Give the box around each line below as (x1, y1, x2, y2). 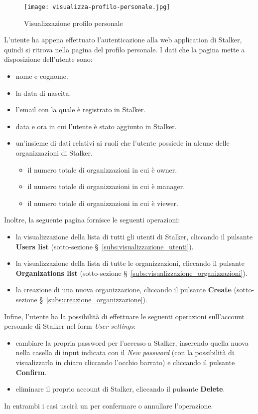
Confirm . (15, 367, 47, 377)
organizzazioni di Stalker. (15, 148, 93, 158)
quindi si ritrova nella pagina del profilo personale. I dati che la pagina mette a (4, 44, 245, 54)
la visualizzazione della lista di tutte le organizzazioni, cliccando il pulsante (15, 258, 245, 268)
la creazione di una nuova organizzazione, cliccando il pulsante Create (15, 284, 232, 295)
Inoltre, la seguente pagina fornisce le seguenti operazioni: (4, 214, 180, 225)
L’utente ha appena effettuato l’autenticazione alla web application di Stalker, (4, 34, 242, 45)
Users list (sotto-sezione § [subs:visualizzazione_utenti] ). (15, 241, 194, 251)
